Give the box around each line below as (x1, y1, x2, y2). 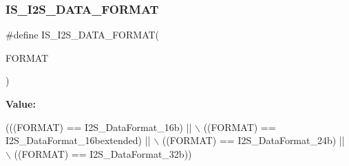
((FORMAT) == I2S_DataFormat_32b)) (14, 146, 192, 161)
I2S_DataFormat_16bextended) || (6, 133, 151, 147)
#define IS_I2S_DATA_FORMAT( (6, 27, 160, 42)
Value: (6, 97, 36, 110)
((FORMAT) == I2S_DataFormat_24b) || (162, 133, 345, 147)
